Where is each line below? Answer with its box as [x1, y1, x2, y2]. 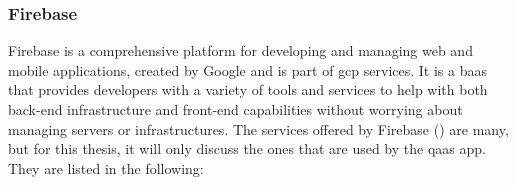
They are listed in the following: [8, 157, 204, 178]
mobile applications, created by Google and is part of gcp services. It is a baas [8, 59, 487, 80]
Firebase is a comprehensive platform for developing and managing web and [8, 40, 473, 61]
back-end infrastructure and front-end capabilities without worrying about [8, 99, 463, 119]
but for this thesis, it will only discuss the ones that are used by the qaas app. [8, 138, 486, 159]
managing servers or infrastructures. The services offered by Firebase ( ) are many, [8, 118, 509, 139]
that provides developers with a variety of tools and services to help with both [8, 79, 488, 100]
